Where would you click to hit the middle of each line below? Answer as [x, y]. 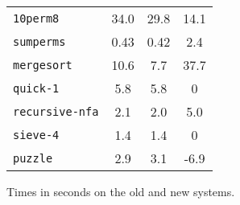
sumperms [39, 41]
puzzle [33, 158]
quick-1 [36, 88]
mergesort [43, 65]
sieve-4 [36, 135]
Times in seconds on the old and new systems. [121, 191]
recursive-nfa [56, 111]
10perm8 [36, 18]
